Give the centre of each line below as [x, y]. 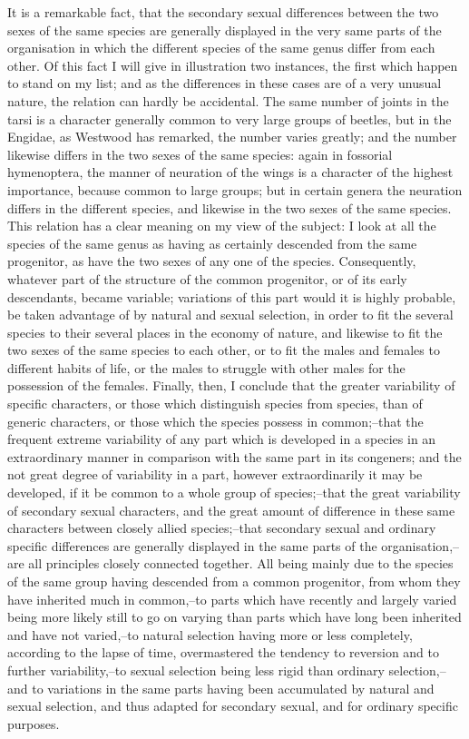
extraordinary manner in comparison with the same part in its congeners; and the [234, 456]
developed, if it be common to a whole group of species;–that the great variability [234, 493]
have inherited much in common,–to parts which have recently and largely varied [232, 599]
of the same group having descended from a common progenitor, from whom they [234, 581]
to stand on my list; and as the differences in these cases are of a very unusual [225, 83]
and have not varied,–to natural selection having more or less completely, [210, 634]
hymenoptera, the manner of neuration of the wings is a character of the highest [230, 172]
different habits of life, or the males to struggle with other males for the [206, 367]
